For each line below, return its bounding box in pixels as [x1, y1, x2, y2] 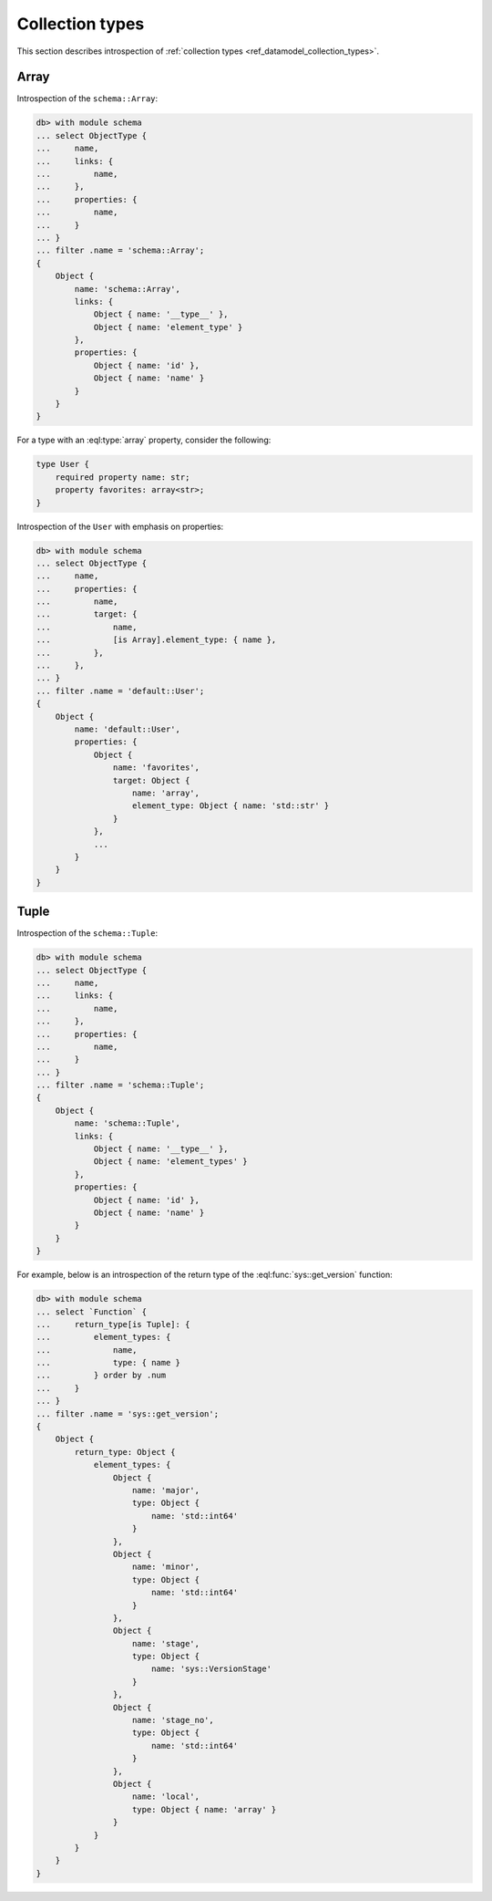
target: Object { [112, 775, 190, 785]
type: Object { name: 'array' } [132, 1804, 277, 1814]
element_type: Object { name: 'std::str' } [132, 801, 330, 811]
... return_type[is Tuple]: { [36, 1319, 190, 1329]
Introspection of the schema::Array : [16, 93, 159, 104]
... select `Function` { [36, 1306, 148, 1317]
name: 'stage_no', [132, 1715, 214, 1726]
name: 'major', [132, 1485, 200, 1495]
